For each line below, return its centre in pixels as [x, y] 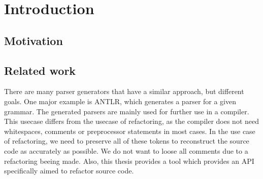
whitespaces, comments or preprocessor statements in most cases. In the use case [130, 131]
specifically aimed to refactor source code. [69, 171]
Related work [40, 70]
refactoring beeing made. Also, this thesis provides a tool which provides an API [129, 161]
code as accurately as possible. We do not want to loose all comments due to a [126, 150]
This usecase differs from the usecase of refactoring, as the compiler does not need [132, 121]
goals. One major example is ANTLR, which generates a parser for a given [120, 101]
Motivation [34, 40]
